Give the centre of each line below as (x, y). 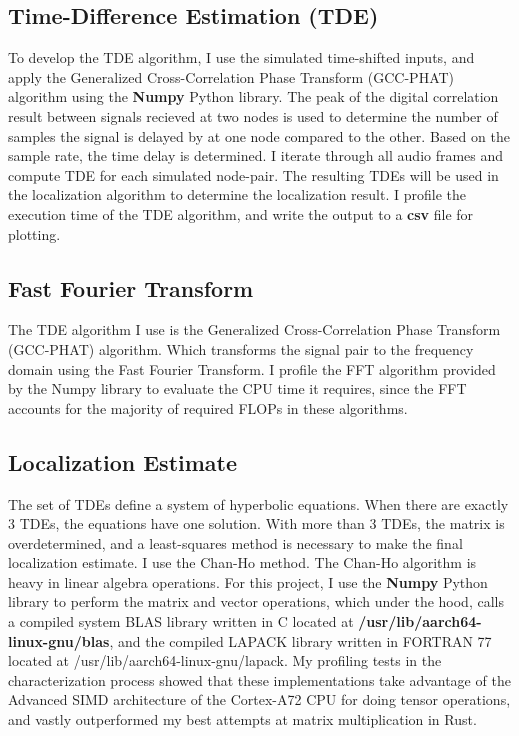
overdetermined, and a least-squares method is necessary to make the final (235, 542)
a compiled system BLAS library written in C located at (181, 621)
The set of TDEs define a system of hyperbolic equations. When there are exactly (258, 503)
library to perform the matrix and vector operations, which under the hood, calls (256, 601)
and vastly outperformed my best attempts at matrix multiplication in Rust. (242, 719)
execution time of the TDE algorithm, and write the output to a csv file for (241, 213)
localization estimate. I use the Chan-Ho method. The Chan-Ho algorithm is (242, 562)
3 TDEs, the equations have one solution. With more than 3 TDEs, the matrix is (256, 523)
